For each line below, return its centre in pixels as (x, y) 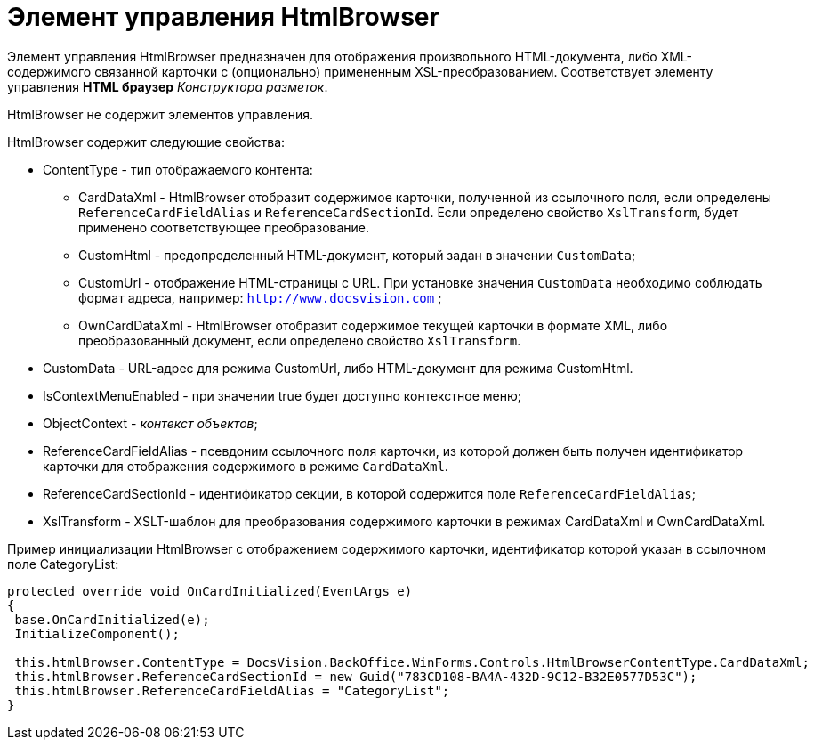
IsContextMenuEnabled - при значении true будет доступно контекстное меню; (282, 395)
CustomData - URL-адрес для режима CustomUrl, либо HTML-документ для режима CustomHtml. (338, 368)
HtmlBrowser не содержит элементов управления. (161, 114)
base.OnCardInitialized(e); (112, 619)
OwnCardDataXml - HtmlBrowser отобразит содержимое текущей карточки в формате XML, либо (373, 325)
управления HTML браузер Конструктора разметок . (168, 86)
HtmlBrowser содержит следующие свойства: (146, 142)
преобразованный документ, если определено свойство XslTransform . (300, 340)
